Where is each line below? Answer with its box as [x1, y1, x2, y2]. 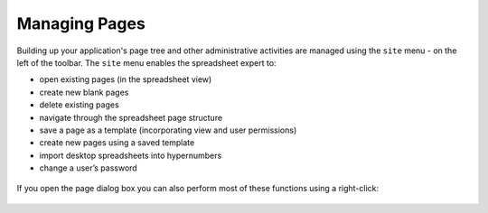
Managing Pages [16, 14, 146, 33]
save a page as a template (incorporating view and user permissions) [39, 125, 297, 135]
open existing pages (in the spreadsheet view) [39, 74, 212, 85]
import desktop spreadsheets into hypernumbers [39, 150, 222, 161]
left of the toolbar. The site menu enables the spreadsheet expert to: [16, 57, 277, 68]
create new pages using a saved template [39, 137, 195, 148]
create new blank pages [39, 87, 129, 97]
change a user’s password [39, 162, 137, 173]
